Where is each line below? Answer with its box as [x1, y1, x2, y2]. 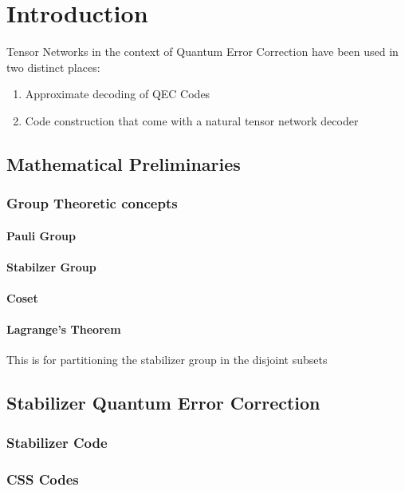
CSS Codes [6, 469, 79, 489]
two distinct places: [6, 58, 100, 75]
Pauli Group [6, 227, 76, 244]
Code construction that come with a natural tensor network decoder [25, 112, 359, 129]
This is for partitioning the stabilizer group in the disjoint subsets [6, 351, 328, 368]
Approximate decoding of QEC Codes [25, 85, 210, 102]
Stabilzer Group [6, 258, 96, 275]
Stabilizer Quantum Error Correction [6, 390, 320, 415]
